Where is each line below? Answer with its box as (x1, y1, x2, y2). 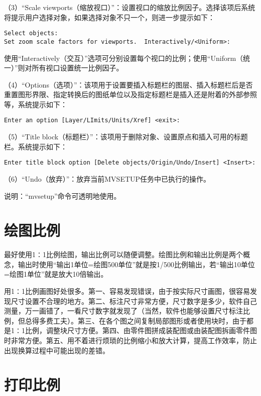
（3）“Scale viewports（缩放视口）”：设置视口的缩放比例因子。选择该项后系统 (4, 2, 255, 12)
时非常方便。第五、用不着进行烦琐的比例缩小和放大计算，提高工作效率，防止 (4, 335, 257, 346)
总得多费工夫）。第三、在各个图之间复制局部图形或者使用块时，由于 (25, 315, 246, 326)
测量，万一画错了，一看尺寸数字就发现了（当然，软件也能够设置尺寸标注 (4, 305, 243, 316)
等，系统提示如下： (4, 99, 67, 109)
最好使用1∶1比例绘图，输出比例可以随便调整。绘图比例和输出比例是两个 (4, 249, 243, 260)
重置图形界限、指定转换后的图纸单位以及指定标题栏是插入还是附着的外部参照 (4, 89, 257, 100)
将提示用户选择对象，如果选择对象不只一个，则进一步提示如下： (4, 12, 215, 22)
